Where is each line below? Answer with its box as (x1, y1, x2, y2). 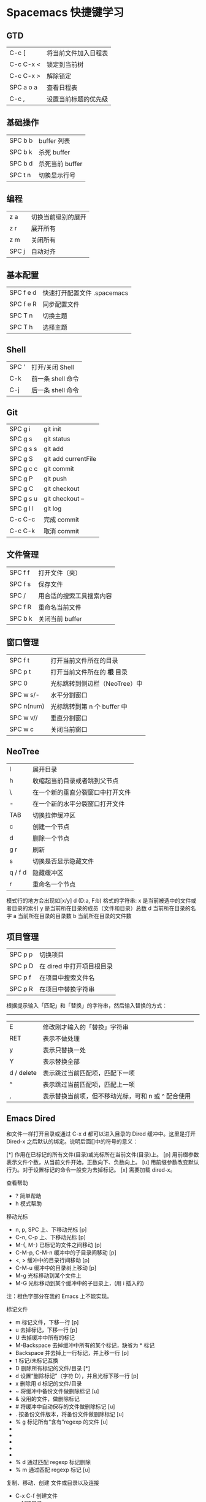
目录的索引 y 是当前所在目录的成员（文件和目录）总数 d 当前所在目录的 (11, 905, 191, 912)
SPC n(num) (9, 702, 45, 710)
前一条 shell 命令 (31, 374, 79, 383)
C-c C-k (9, 526, 36, 535)
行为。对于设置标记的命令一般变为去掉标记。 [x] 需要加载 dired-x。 (6, 1166, 176, 1174)
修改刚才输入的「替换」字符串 (42, 1023, 129, 1031)
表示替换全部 (42, 1058, 80, 1066)
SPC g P (9, 474, 33, 483)
